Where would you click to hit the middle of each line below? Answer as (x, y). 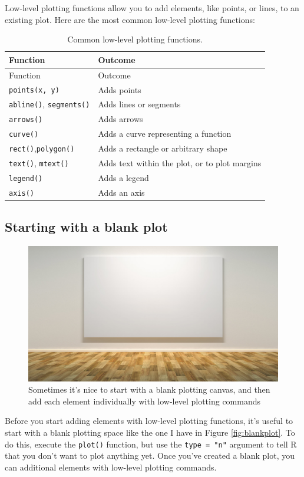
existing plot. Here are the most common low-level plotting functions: (130, 19)
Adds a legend (123, 177)
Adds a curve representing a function (165, 134)
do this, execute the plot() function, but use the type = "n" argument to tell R (151, 444)
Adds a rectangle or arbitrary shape (163, 148)
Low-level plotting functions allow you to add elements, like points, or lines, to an (152, 8)
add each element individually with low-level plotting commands (145, 401)
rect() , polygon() (42, 148)
